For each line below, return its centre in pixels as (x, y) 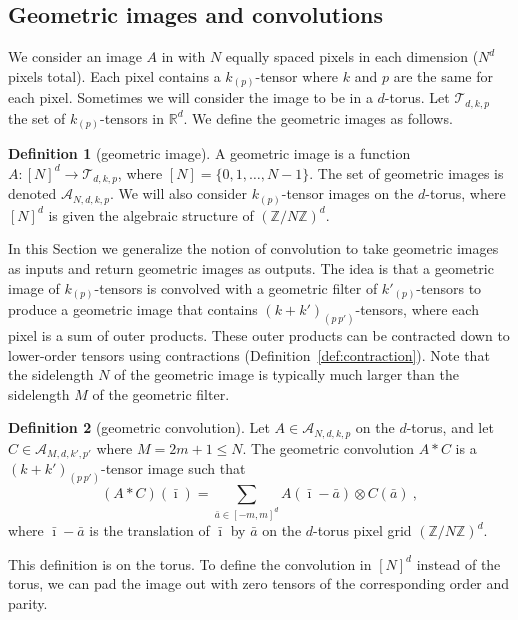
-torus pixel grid (362, 530)
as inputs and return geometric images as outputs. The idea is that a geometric (251, 268)
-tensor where (297, 75)
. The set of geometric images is (406, 172)
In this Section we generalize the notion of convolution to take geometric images (253, 248)
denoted (32, 193)
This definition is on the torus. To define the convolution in (190, 563)
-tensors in (132, 117)
